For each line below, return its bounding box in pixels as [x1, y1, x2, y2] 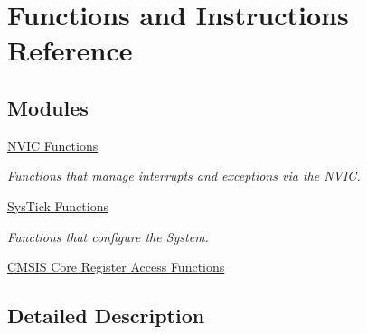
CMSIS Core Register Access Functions [7, 257, 225, 276]
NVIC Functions [7, 135, 99, 154]
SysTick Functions [7, 196, 108, 215]
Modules [7, 93, 89, 121]
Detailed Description [7, 302, 205, 329]
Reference [7, 32, 133, 69]
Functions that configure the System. [7, 227, 209, 246]
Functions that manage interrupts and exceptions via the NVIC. [7, 166, 361, 185]
